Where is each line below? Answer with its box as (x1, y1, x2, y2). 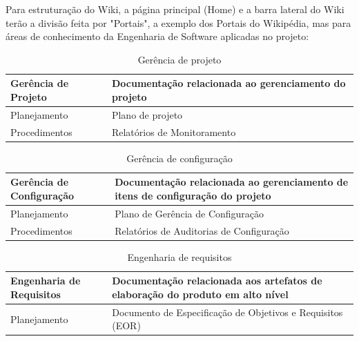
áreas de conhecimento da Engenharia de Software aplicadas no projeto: (6, 29, 309, 43)
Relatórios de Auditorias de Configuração (115, 223, 289, 237)
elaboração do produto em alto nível (112, 286, 289, 301)
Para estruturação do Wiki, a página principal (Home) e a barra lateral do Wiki (6, 2, 345, 16)
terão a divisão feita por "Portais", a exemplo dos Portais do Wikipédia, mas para (6, 15, 351, 30)
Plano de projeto (111, 107, 183, 121)
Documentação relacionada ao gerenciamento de (115, 175, 349, 189)
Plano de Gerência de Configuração (115, 206, 264, 220)
